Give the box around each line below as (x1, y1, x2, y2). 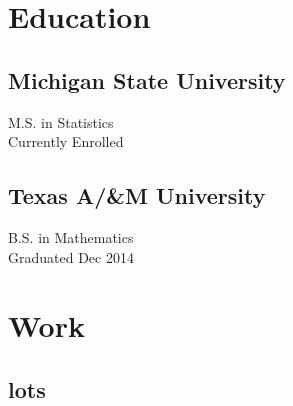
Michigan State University (8, 64, 286, 95)
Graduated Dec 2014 (8, 246, 134, 267)
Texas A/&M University (8, 180, 266, 211)
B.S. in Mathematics (8, 226, 134, 247)
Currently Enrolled (8, 131, 124, 152)
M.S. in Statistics (8, 111, 114, 132)
